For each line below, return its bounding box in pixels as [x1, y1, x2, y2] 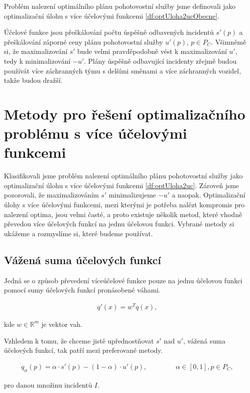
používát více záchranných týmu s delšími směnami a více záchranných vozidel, [4, 65, 241, 75]
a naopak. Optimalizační [172, 190, 246, 200]
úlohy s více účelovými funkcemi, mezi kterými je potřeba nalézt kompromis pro [4, 199, 245, 210]
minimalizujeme [108, 190, 156, 200]
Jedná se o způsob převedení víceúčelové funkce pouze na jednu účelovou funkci [4, 275, 243, 285]
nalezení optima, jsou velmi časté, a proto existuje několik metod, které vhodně [4, 209, 242, 219]
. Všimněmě [211, 36, 246, 47]
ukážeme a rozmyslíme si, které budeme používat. [4, 228, 153, 238]
